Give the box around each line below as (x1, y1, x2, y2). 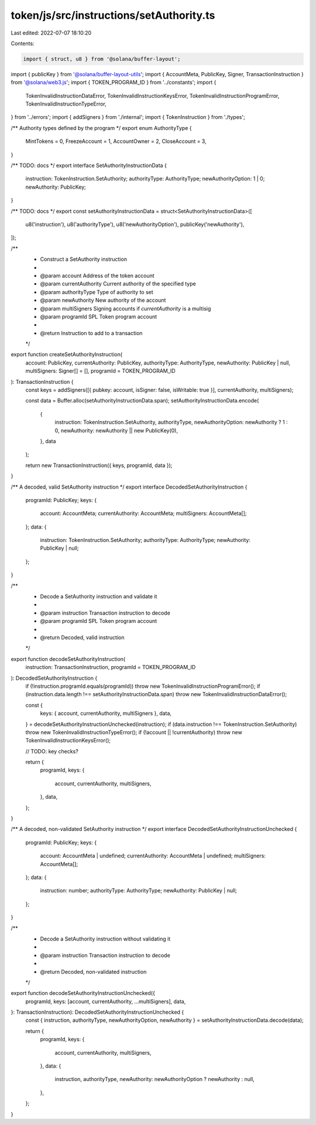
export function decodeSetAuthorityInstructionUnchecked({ (11, 990, 155, 997)
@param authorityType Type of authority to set (40, 288, 153, 295)
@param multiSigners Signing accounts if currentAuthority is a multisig (40, 305, 211, 312)
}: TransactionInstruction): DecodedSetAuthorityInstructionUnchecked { (11, 1008, 184, 1016)
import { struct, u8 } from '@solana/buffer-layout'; (23, 56, 181, 62)
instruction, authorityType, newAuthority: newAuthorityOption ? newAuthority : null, (54, 1076, 255, 1083)
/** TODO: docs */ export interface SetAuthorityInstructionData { (11, 162, 167, 169)
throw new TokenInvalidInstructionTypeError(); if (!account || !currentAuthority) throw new (25, 728, 242, 735)
